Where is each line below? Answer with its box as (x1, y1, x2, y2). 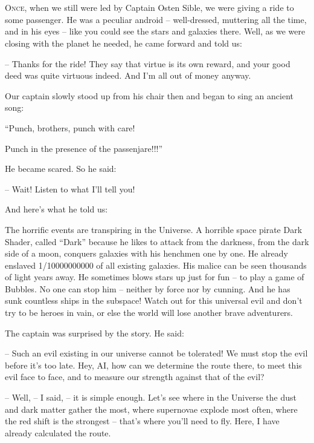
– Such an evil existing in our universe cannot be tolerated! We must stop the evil (5, 347, 308, 359)
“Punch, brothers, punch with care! (5, 121, 135, 134)
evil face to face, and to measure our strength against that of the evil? (5, 370, 264, 383)
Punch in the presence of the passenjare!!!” (5, 142, 163, 154)
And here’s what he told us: (5, 203, 108, 215)
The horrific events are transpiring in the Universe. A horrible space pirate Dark (5, 223, 303, 235)
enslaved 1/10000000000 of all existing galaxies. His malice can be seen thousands (5, 258, 307, 271)
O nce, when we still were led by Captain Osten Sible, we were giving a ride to (5, 1, 294, 14)
